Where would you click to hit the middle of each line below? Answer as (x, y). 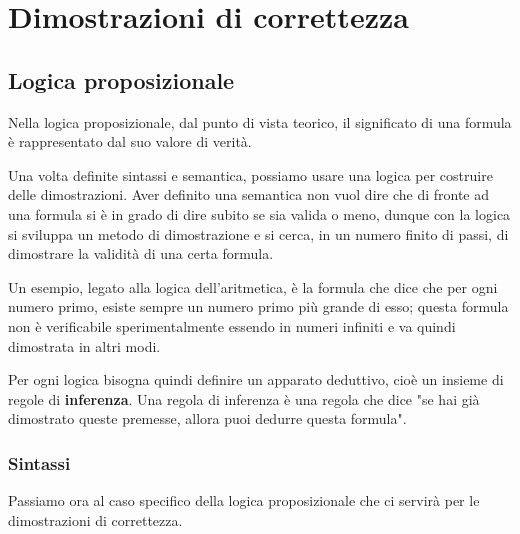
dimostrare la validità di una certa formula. (141, 253)
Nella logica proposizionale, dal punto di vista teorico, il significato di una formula (260, 121)
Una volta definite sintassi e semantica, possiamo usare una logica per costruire (250, 174)
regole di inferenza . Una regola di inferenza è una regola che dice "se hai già (244, 398)
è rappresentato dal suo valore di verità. (130, 141)
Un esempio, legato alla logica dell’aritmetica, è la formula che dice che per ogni (253, 286)
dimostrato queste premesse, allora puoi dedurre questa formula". (207, 418)
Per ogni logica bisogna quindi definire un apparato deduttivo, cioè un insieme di (256, 379)
